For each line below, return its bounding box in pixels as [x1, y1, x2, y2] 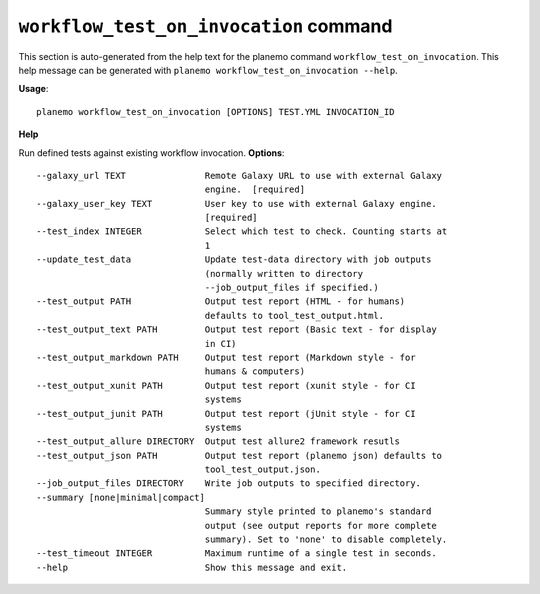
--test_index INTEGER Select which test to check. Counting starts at [36, 226, 448, 237]
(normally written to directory [204, 268, 364, 279]
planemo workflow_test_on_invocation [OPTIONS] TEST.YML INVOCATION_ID [36, 106, 395, 117]
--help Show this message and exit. [36, 561, 348, 573]
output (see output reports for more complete [204, 520, 437, 531]
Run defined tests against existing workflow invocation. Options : [18, 146, 285, 159]
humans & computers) [204, 366, 305, 377]
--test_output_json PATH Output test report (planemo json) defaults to [36, 450, 443, 461]
